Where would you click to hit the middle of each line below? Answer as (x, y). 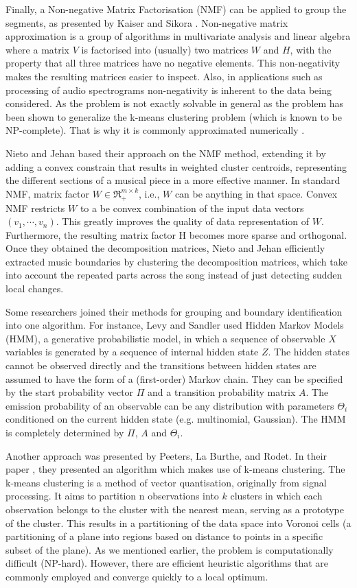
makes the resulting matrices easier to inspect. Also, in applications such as (164, 76)
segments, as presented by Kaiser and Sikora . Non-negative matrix (147, 22)
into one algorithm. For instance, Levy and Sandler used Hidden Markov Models (175, 325)
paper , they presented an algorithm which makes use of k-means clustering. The (175, 469)
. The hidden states (309, 352)
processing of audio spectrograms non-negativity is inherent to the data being (169, 90)
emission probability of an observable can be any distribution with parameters (170, 405)
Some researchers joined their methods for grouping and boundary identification (174, 311)
